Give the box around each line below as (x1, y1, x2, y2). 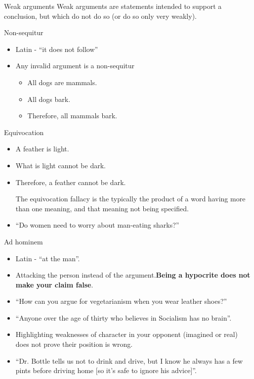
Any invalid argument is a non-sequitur (15, 60, 134, 71)
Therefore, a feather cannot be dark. (15, 177, 126, 187)
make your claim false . (15, 279, 93, 289)
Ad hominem (4, 236, 43, 246)
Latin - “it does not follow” (15, 44, 98, 54)
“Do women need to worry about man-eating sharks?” (15, 220, 179, 230)
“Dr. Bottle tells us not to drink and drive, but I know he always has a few (15, 355, 243, 366)
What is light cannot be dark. (15, 160, 106, 170)
